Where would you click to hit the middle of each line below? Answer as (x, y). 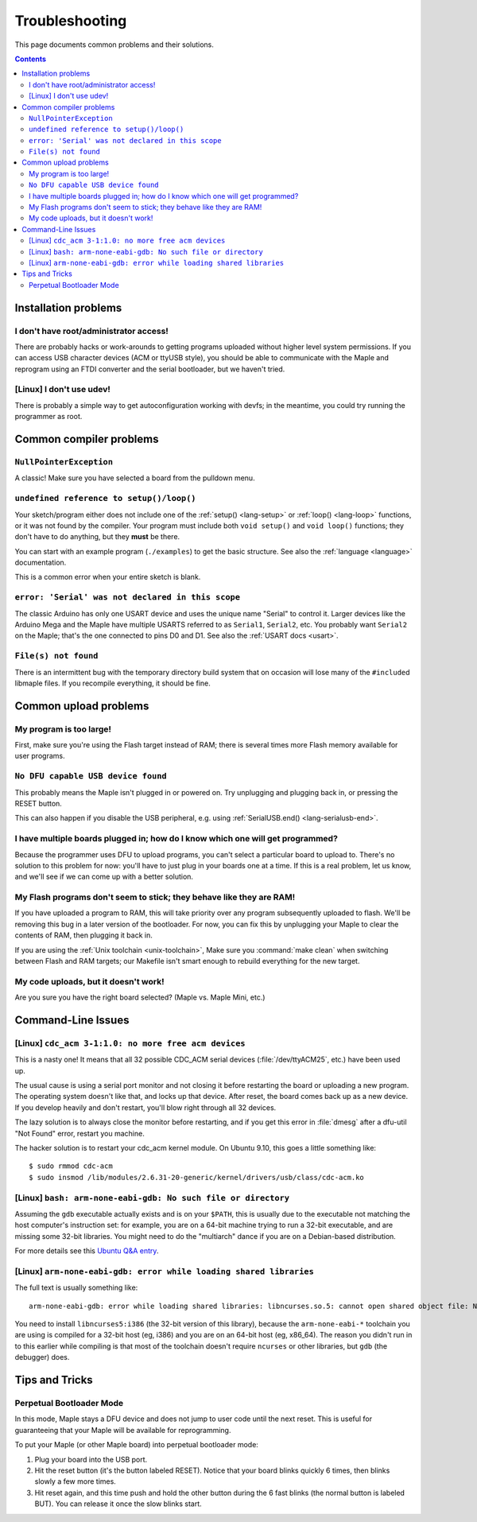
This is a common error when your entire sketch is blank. (108, 577)
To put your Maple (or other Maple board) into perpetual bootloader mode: (136, 1445)
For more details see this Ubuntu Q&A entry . (87, 1251)
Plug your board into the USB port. (91, 1459)
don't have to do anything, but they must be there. (97, 537)
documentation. (41, 563)
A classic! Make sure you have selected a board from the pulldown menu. (135, 478)
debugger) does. (42, 1357)
